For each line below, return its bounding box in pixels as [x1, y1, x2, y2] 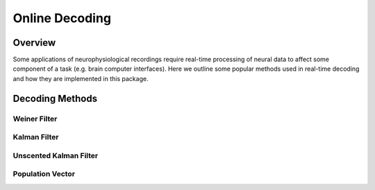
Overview [12, 37, 56, 49]
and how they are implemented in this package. [12, 74, 149, 83]
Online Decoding [12, 10, 111, 26]
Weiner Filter [12, 114, 58, 123]
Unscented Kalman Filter [12, 150, 99, 160]
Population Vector [12, 169, 76, 179]
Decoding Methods [12, 92, 97, 104]
